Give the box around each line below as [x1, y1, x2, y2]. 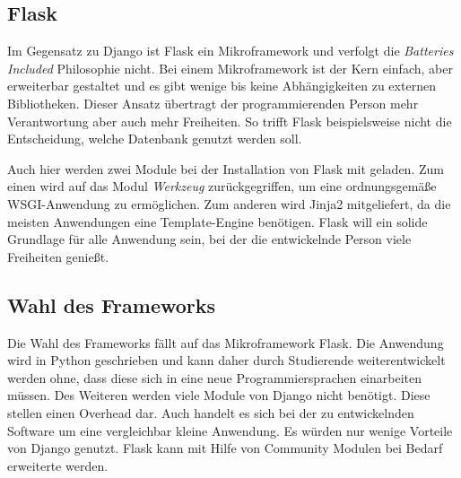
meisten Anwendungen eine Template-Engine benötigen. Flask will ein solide [7, 212, 428, 230]
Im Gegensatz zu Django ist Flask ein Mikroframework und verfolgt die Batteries [7, 41, 454, 60]
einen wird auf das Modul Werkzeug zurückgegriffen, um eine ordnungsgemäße [7, 177, 437, 196]
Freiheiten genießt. [7, 247, 109, 265]
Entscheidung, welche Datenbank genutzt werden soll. [7, 129, 302, 148]
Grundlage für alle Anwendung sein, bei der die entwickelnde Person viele [7, 230, 412, 248]
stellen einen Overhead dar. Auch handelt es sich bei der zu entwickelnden [7, 403, 414, 422]
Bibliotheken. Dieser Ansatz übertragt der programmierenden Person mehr [7, 93, 419, 112]
